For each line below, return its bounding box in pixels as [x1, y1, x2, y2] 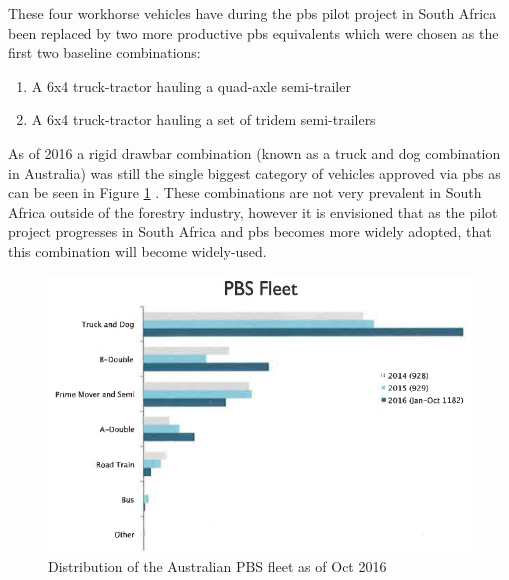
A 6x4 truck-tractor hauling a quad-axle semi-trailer [31, 75, 351, 96]
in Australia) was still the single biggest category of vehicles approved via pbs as [8, 162, 501, 183]
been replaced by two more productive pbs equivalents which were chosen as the [8, 22, 499, 43]
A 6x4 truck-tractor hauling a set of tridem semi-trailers [31, 109, 376, 130]
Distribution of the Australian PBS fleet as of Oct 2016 [48, 556, 387, 577]
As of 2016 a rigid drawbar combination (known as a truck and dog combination [8, 142, 501, 163]
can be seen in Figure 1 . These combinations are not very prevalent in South [8, 182, 482, 203]
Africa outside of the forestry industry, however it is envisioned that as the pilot [8, 201, 498, 222]
